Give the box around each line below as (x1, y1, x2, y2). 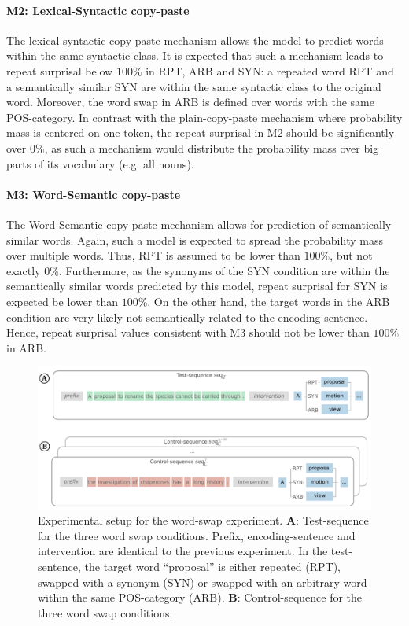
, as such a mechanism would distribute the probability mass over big (44, 139, 379, 156)
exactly (6, 262, 41, 278)
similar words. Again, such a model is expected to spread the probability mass (6, 231, 384, 248)
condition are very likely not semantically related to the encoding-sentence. (6, 308, 368, 325)
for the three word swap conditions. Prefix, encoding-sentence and (38, 527, 356, 543)
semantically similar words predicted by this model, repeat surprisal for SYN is (6, 278, 388, 294)
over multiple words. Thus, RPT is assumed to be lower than (6, 247, 300, 263)
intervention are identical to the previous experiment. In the (38, 543, 328, 559)
